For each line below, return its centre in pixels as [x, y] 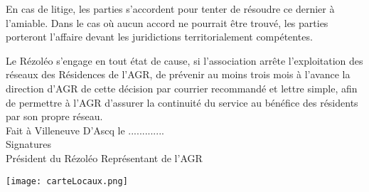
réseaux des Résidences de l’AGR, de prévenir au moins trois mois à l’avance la [178, 74]
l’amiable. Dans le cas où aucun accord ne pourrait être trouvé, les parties [167, 22]
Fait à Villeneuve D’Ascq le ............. [85, 130]
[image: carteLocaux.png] [67, 181]
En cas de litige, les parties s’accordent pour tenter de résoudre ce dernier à [170, 9]
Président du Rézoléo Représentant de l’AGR [104, 158]
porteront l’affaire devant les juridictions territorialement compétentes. [159, 37]
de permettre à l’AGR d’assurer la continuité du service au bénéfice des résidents [182, 102]
